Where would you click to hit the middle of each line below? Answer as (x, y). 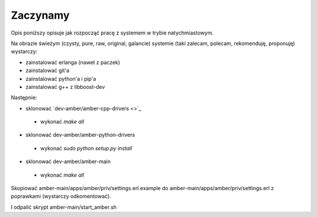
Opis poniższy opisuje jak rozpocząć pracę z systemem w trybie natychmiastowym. (112, 33)
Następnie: (24, 98)
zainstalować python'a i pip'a (61, 78)
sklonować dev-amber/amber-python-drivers (80, 135)
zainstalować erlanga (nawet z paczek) (73, 62)
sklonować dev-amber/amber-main (68, 161)
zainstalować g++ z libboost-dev (65, 87)
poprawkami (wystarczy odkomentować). (61, 197)
